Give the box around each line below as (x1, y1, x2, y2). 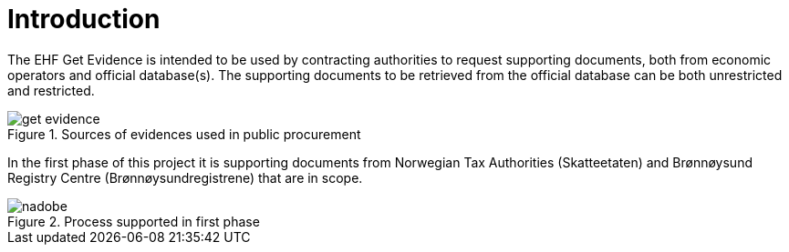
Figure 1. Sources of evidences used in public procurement (7, 126, 361, 142)
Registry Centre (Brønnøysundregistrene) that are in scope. (7, 169, 363, 186)
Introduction (7, 4, 161, 35)
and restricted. (7, 82, 95, 98)
